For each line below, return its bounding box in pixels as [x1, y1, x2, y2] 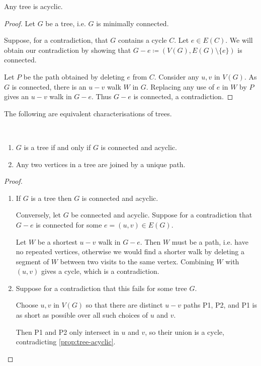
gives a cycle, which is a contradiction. [41, 266, 159, 276]
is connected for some [36, 219, 102, 230]
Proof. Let [4, 18, 35, 28]
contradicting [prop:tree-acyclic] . [16, 336, 116, 347]
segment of [16, 256, 49, 266]
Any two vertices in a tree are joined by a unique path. [16, 159, 186, 169]
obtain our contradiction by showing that [4, 44, 131, 55]
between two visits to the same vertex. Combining [60, 256, 214, 266]
